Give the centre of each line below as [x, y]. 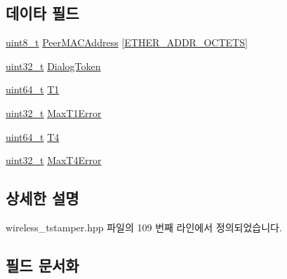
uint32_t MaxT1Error [54, 113]
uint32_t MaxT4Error [54, 160]
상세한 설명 [42, 198]
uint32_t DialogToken [53, 66]
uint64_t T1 [33, 89]
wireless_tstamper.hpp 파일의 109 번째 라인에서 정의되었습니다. [144, 227]
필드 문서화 [42, 265]
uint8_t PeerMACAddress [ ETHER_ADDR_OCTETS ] [127, 42]
